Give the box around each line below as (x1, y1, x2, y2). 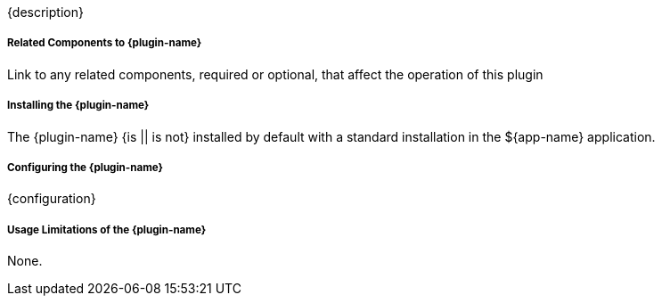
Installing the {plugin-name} (7, 99, 150, 112)
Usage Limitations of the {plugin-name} (7, 223, 207, 236)
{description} (7, 4, 84, 20)
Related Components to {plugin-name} (7, 37, 202, 50)
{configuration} (7, 191, 96, 207)
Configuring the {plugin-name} (7, 160, 164, 174)
